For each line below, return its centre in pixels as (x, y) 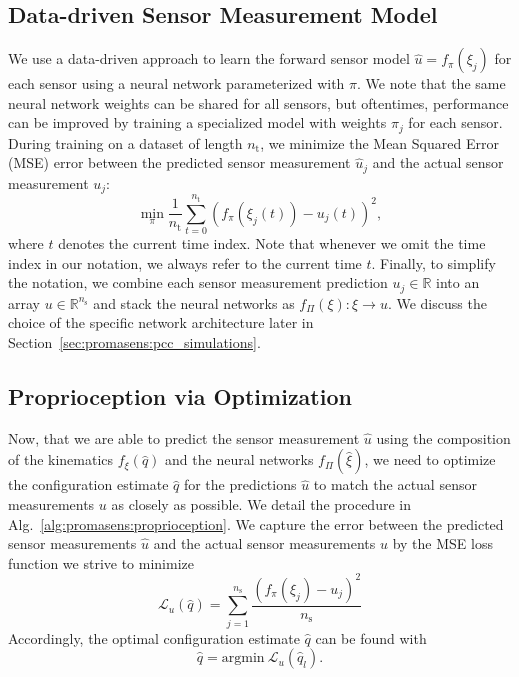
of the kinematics (61, 459)
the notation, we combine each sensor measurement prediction (198, 282)
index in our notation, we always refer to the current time (185, 262)
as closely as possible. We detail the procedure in (261, 503)
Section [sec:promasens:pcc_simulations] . (134, 341)
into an (458, 282)
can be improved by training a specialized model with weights (197, 122)
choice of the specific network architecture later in (161, 322)
